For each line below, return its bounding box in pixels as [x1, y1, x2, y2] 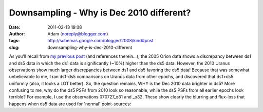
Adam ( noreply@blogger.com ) [47, 31, 108, 36]
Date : [9, 24, 20, 30]
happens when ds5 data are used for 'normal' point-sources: [9, 101, 131, 107]
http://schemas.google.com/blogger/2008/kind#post [47, 38, 153, 44]
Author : [9, 31, 25, 36]
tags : [9, 38, 20, 44]
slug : [9, 44, 19, 50]
